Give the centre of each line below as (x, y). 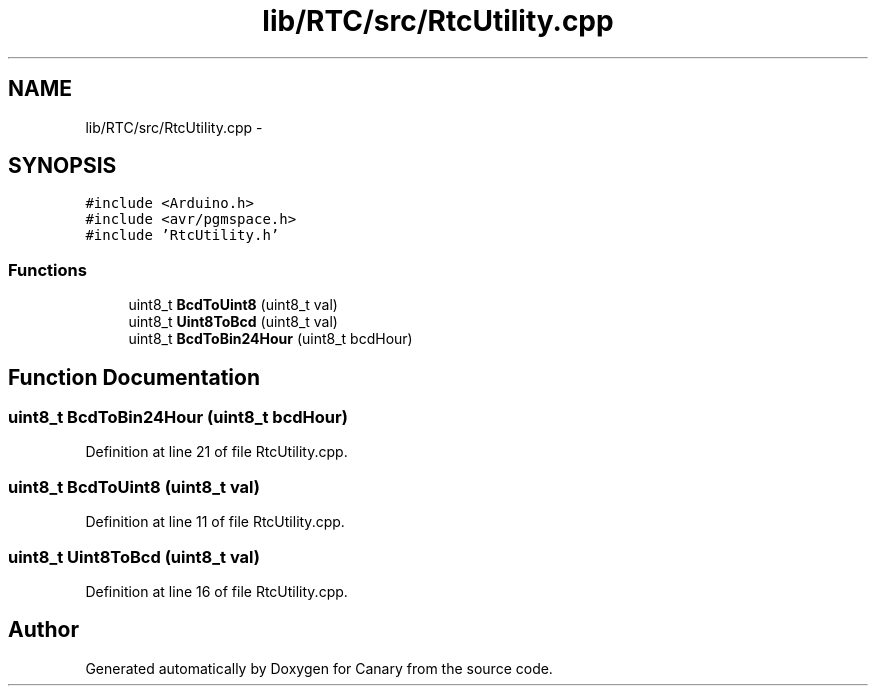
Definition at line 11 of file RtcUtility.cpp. (215, 522)
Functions (47, 269)
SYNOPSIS (62, 166)
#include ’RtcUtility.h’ (182, 235)
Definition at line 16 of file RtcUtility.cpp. (216, 591)
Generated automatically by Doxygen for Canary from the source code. (319, 668)
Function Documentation (134, 377)
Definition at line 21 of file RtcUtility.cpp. (216, 452)
